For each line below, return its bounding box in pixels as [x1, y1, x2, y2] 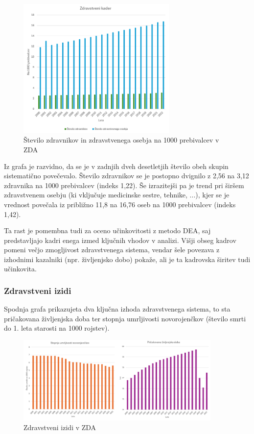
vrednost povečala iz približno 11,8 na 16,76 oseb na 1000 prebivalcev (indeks [4, 199, 236, 209]
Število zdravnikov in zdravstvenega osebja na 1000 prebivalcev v [23, 135, 219, 145]
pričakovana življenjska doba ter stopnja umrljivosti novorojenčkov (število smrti [4, 313, 246, 323]
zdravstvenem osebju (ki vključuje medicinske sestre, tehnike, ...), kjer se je [4, 190, 230, 200]
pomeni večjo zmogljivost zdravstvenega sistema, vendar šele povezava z [4, 244, 220, 255]
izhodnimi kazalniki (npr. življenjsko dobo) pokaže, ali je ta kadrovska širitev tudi [4, 254, 251, 264]
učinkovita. [4, 264, 37, 274]
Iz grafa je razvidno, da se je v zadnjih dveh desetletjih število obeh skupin [4, 161, 229, 171]
